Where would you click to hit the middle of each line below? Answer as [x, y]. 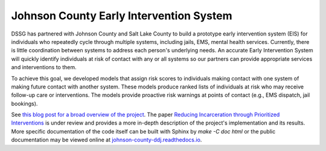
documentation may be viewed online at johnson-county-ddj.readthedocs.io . [107, 140]
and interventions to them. [44, 67]
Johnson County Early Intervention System [122, 16]
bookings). [24, 103]
